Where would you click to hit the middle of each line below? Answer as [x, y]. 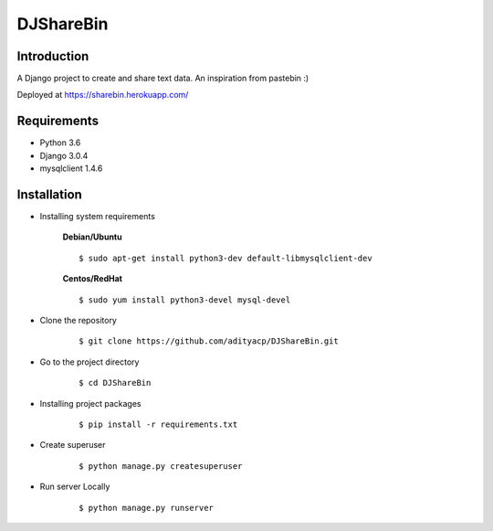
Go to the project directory [89, 362]
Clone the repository [79, 320]
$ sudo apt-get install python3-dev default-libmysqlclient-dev [226, 258]
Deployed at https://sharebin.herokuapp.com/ [103, 95]
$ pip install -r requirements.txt [158, 424]
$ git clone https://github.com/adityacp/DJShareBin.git [209, 341]
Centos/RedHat [93, 279]
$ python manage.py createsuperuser [161, 466]
